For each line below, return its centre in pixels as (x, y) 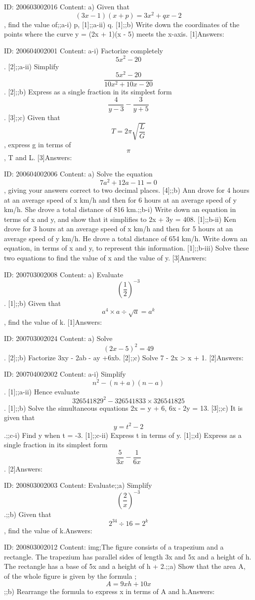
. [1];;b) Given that (33, 303)
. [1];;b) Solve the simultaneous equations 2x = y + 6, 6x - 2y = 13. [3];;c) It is (123, 407)
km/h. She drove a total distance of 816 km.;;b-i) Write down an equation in (120, 209)
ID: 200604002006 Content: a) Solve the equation (78, 174)
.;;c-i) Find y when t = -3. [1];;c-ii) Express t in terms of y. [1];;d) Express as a (123, 435)
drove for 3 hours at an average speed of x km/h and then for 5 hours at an (119, 229)
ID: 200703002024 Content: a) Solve (58, 338)
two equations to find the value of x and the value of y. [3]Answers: (106, 258)
